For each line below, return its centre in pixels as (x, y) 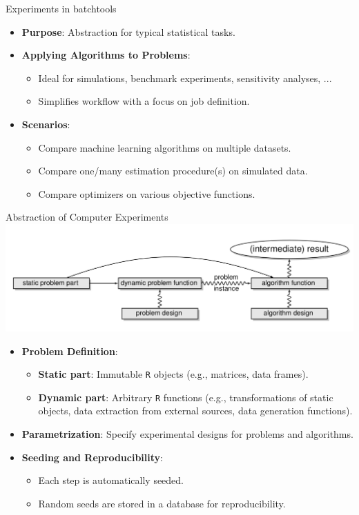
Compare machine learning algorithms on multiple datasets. (165, 147)
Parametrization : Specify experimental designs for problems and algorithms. (187, 434)
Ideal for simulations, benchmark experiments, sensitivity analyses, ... (185, 78)
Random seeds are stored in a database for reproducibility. (162, 503)
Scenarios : (46, 124)
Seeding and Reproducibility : (92, 457)
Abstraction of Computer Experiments (87, 217)
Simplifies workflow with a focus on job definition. (144, 101)
